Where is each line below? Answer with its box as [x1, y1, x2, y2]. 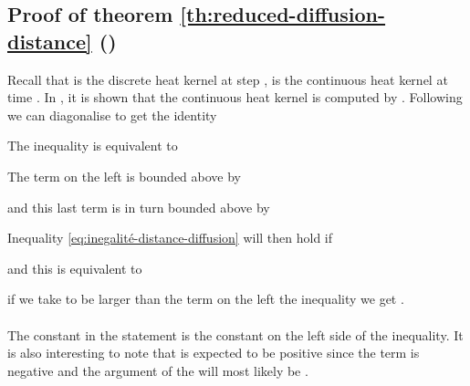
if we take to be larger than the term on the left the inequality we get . [7, 289, 404, 308]
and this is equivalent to [7, 258, 142, 277]
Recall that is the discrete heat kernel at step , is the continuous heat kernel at [7, 69, 448, 89]
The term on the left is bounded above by [7, 166, 242, 185]
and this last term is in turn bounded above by [7, 197, 270, 216]
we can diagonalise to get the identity [7, 105, 217, 124]
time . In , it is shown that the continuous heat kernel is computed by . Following [7, 88, 463, 107]
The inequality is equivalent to [7, 136, 178, 155]
